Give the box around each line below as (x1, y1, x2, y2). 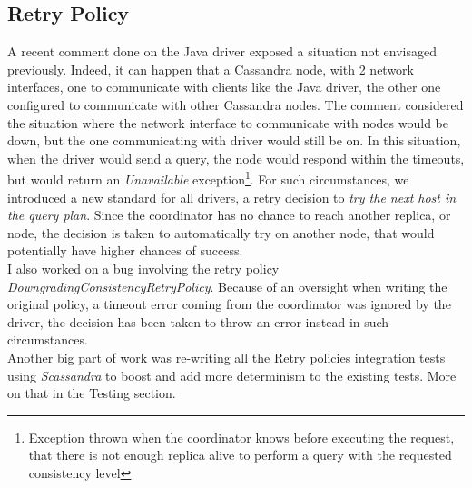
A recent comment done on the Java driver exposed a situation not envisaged (7, 42, 438, 61)
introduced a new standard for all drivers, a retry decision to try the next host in (7, 187, 457, 206)
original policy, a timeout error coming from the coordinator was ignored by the (7, 294, 451, 314)
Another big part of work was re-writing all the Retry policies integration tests (7, 347, 446, 366)
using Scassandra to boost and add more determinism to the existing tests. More (7, 365, 457, 384)
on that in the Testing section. (7, 383, 176, 403)
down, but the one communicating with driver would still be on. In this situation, (7, 131, 461, 150)
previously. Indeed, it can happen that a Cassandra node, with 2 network (7, 59, 414, 78)
